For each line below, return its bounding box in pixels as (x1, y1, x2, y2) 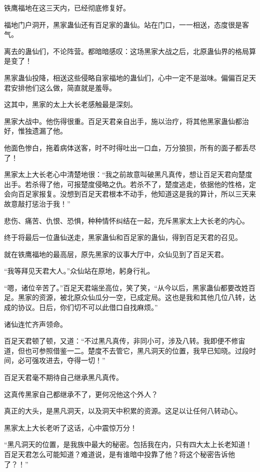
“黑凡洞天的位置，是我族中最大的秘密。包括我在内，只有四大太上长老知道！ (4, 439, 252, 449)
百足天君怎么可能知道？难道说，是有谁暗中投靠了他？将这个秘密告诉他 (4, 449, 235, 459)
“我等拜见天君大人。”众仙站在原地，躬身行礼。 (4, 265, 154, 276)
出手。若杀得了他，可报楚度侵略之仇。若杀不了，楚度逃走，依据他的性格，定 (4, 178, 256, 189)
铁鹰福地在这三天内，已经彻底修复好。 (4, 2, 130, 12)
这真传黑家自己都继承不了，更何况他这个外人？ (4, 388, 158, 399)
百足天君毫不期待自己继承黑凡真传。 (4, 372, 123, 382)
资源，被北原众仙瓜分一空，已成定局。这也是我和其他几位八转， (38, 292, 249, 302)
